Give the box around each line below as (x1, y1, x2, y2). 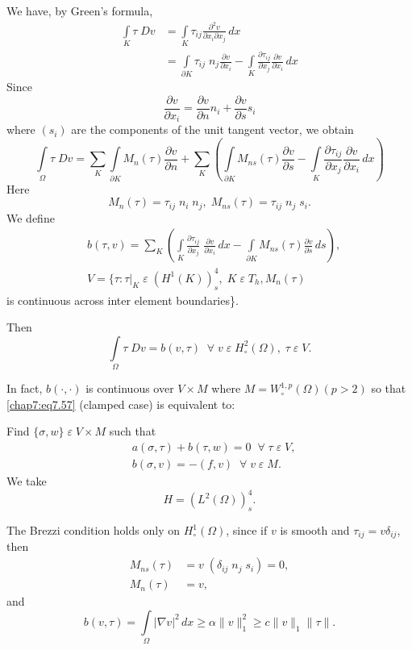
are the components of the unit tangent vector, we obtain (71, 121, 354, 138)
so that (371, 380, 406, 397)
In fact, (6, 380, 43, 397)
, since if (226, 522, 268, 539)
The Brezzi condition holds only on (6, 522, 180, 539)
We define (6, 209, 55, 226)
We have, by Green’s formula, (6, 2, 153, 19)
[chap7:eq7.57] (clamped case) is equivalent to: (6, 395, 235, 412)
